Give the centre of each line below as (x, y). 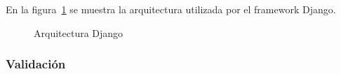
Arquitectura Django (79, 32)
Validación (36, 64)
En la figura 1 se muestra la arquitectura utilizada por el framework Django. (171, 9)
